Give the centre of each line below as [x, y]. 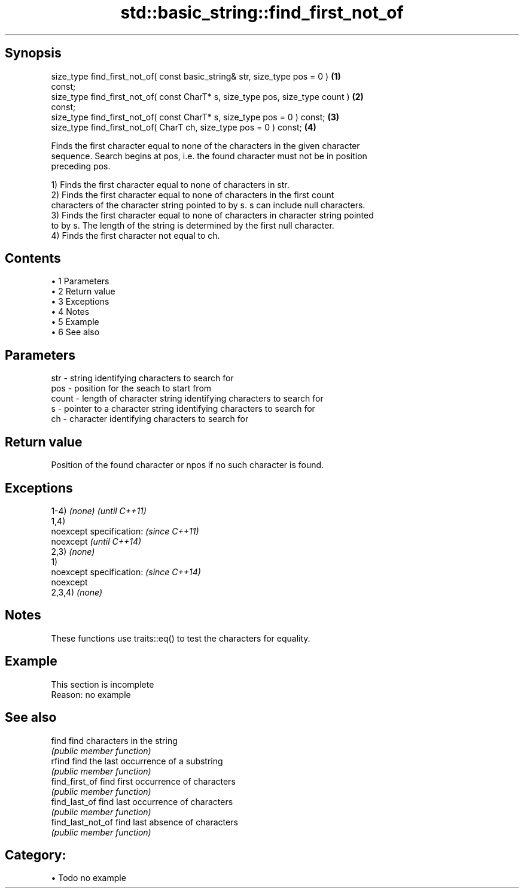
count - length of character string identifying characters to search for [187, 399]
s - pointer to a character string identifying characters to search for [183, 409]
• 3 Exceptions [80, 302]
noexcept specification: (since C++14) [126, 572]
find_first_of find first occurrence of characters [143, 781]
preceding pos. [81, 166]
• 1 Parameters [80, 281]
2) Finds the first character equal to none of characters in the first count [193, 195]
